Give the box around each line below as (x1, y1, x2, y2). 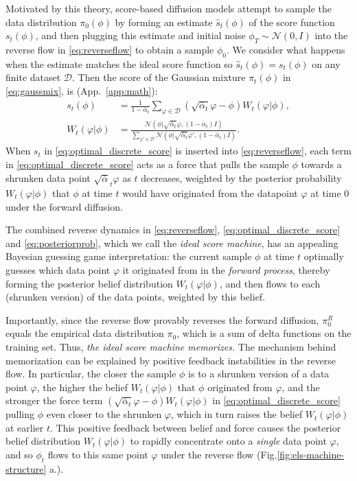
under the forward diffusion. (5, 199, 123, 213)
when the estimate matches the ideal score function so (5, 56, 233, 71)
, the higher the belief (36, 379, 128, 394)
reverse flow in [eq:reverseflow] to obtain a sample (5, 42, 214, 56)
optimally (303, 249, 344, 263)
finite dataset (5, 70, 61, 84)
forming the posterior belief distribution (5, 276, 173, 290)
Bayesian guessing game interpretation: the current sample (5, 249, 252, 263)
